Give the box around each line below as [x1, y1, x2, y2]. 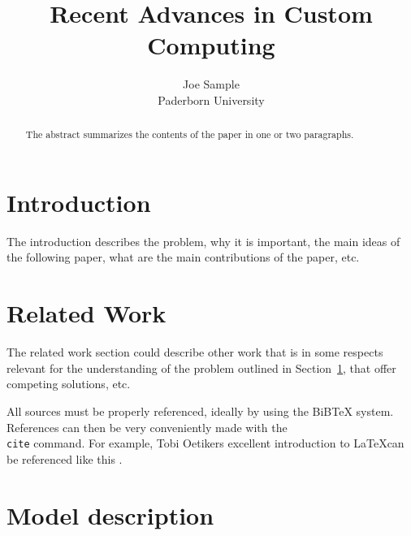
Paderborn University [158, 91, 265, 108]
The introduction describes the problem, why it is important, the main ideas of [6, 232, 400, 249]
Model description [6, 498, 214, 531]
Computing [147, 28, 275, 62]
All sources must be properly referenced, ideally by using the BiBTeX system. [6, 402, 394, 419]
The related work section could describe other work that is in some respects [6, 344, 383, 361]
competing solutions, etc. [6, 375, 131, 392]
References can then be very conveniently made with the [6, 418, 288, 435]
